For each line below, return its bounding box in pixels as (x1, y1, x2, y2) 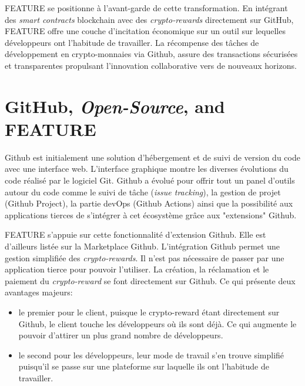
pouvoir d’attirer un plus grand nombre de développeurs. (18, 329, 223, 341)
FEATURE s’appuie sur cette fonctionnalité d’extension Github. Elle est (5, 228, 266, 241)
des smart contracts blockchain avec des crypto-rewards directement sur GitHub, (5, 13, 294, 25)
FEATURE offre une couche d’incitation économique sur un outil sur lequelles (5, 25, 286, 37)
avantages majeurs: (5, 286, 73, 298)
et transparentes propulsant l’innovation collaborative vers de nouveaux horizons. (5, 59, 297, 71)
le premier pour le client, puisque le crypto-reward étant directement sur (18, 306, 280, 318)
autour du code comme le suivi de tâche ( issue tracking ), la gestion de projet (5, 185, 281, 198)
